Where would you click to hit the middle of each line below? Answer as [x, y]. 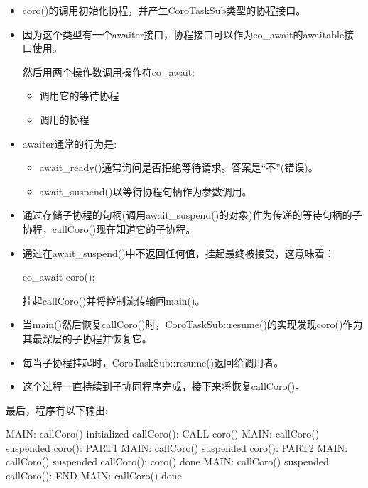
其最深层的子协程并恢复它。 [87, 338]
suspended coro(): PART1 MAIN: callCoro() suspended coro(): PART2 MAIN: [177, 447]
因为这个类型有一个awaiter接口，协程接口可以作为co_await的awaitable [183, 34]
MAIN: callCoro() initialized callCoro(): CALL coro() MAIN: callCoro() [163, 434]
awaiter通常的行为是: [70, 143]
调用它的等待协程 [79, 96]
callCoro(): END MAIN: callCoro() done [94, 476]
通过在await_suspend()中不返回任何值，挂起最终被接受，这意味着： [178, 253]
